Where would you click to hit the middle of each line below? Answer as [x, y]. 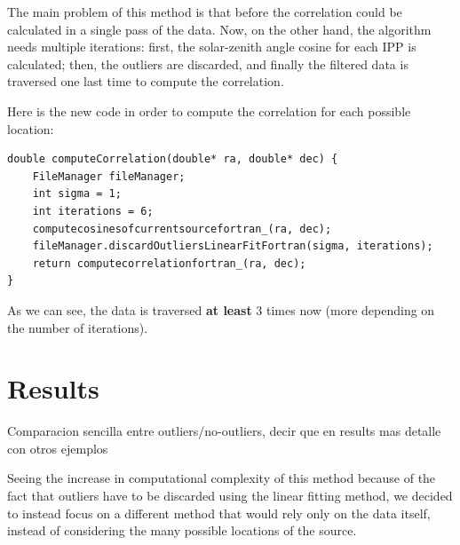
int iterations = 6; [93, 211]
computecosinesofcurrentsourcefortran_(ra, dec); [182, 229]
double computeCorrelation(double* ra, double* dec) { [173, 159]
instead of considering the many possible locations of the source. [182, 530]
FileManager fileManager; [109, 176]
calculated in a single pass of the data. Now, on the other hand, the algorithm [219, 29]
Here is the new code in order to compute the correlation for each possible [209, 111]
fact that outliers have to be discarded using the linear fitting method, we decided [230, 495]
